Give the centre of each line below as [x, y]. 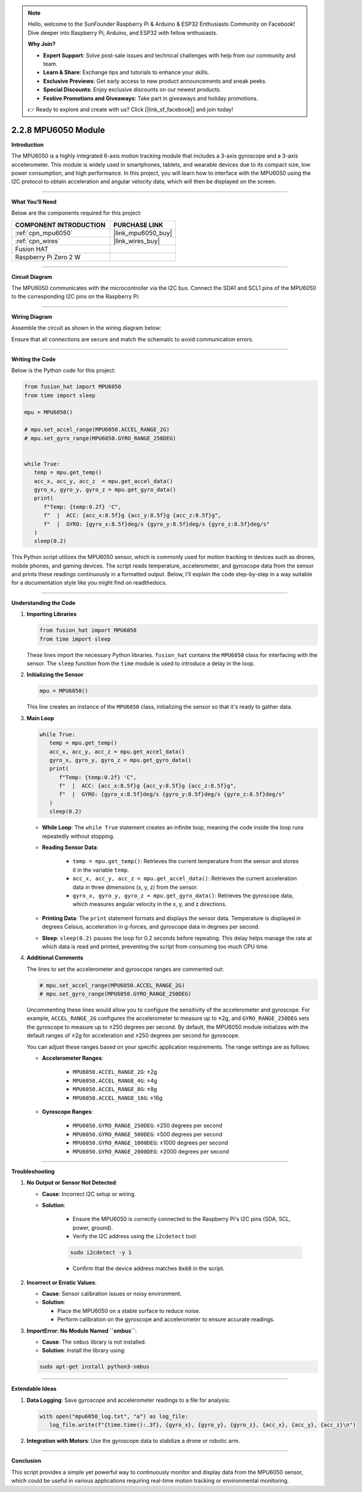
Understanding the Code [43, 603]
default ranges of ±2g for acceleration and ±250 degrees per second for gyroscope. [133, 1035]
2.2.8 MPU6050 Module [58, 130]
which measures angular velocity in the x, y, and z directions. [149, 904]
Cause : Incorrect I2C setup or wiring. [89, 1194]
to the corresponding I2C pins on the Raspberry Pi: [76, 297]
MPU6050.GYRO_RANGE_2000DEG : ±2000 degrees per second [151, 1151]
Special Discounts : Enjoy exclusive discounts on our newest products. [132, 89]
